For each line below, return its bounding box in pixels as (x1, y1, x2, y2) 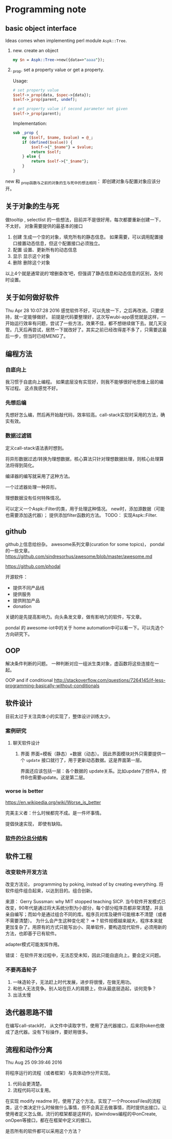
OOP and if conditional (5, 677, 53, 684)
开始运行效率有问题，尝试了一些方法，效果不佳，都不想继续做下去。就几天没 (5, 320, 167, 326)
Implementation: (12, 120, 47, 126)
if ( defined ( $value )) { (22, 140, 73, 145)
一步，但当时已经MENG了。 (9, 333, 69, 339)
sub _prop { (12, 130, 38, 136)
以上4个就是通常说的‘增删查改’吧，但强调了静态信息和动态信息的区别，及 (5, 270, 159, 276)
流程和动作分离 (5, 1045, 53, 1054)
